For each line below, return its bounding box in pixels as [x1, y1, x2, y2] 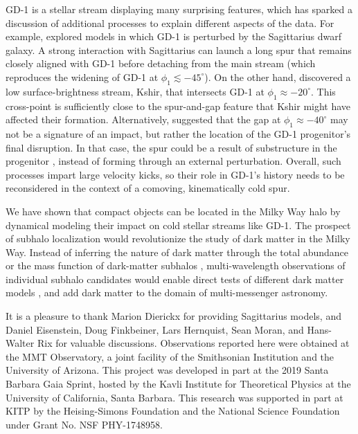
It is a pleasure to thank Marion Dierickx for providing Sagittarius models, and [6, 309, 341, 323]
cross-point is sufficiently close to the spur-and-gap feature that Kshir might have [6, 98, 351, 113]
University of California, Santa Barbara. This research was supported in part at [6, 390, 343, 404]
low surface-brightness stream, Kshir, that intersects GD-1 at [6, 84, 265, 98]
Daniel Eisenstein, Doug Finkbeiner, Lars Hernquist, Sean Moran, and [6, 322, 304, 336]
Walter [6, 336, 35, 350]
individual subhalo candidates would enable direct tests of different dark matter [6, 271, 344, 286]
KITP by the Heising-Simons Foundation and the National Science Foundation [6, 404, 340, 418]
